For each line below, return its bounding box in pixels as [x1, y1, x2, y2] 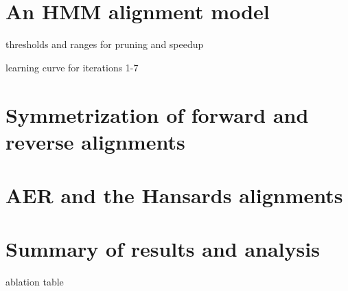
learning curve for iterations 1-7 [5, 60, 139, 74]
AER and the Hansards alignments [5, 181, 343, 209]
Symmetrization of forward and [5, 100, 309, 128]
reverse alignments [5, 127, 185, 155]
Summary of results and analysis [5, 235, 320, 263]
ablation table [5, 275, 64, 289]
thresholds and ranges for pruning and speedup [5, 37, 204, 51]
